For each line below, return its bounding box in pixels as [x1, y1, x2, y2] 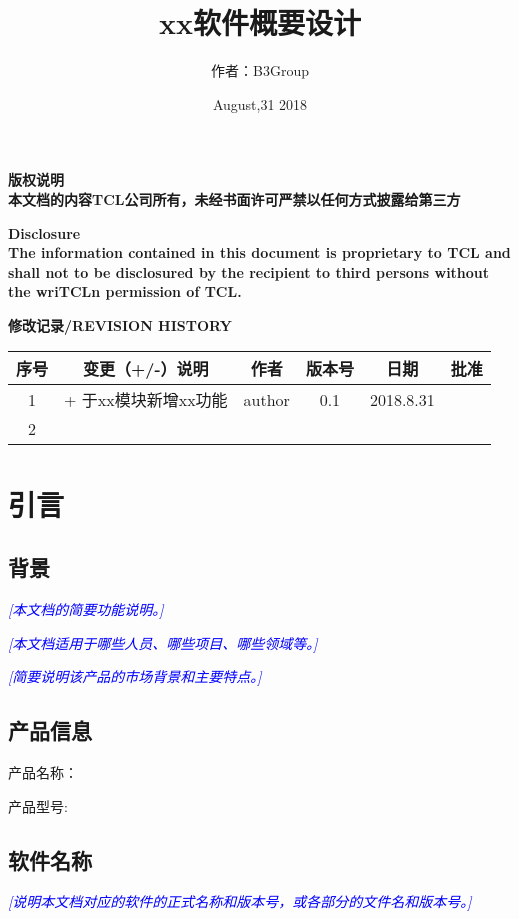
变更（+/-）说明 [82, 357, 209, 381]
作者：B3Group [211, 60, 309, 81]
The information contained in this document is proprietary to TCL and [8, 242, 511, 263]
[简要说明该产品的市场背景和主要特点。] [8, 666, 262, 687]
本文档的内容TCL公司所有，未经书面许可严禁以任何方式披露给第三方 [8, 188, 461, 209]
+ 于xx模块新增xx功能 [64, 388, 228, 412]
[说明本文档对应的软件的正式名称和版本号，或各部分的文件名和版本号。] [8, 891, 472, 912]
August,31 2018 [212, 93, 308, 114]
